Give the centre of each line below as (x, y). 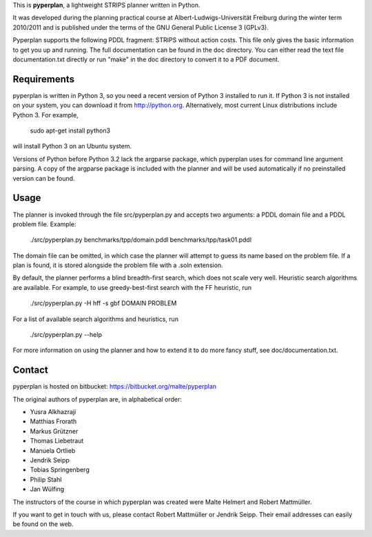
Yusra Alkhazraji (53, 412)
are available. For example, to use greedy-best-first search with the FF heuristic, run (132, 287)
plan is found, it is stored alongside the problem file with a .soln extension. (118, 265)
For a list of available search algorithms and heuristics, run (96, 319)
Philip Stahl (46, 479)
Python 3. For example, (45, 115)
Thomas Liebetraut (57, 441)
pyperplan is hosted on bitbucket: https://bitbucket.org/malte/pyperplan (115, 387)
